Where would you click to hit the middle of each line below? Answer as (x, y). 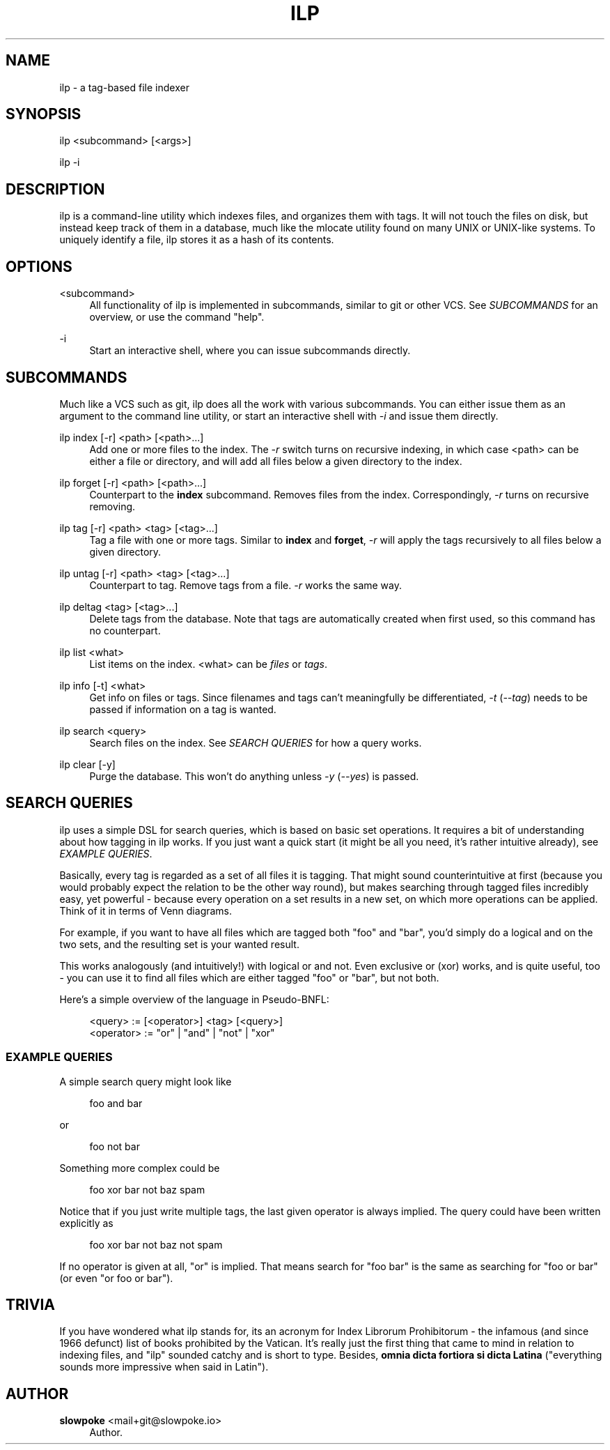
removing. (112, 506)
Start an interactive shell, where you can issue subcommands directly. (250, 351)
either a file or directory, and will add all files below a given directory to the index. (276, 461)
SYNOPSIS (44, 114)
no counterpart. (125, 630)
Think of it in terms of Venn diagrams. (146, 910)
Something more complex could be (140, 1168)
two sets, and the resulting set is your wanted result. (179, 944)
